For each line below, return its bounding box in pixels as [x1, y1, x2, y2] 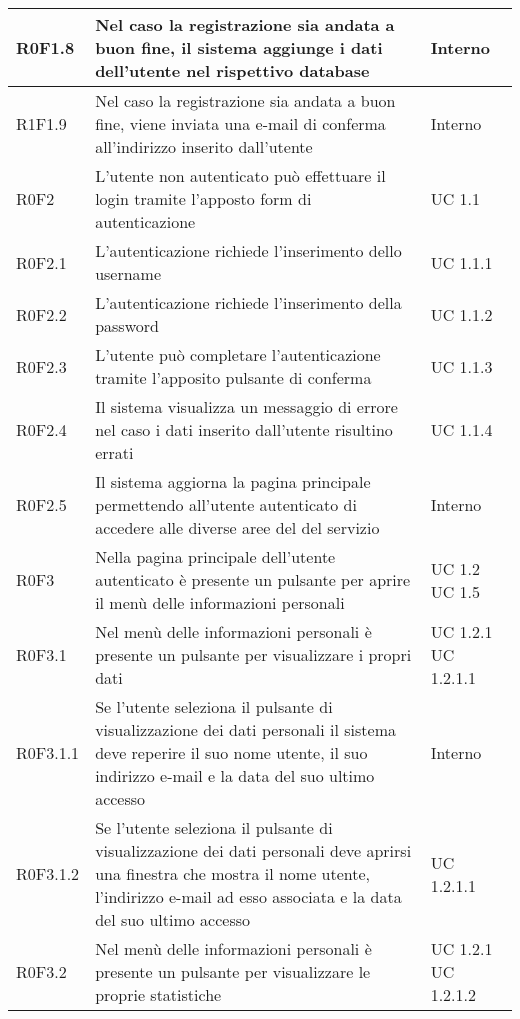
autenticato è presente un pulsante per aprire [95, 568, 411, 591]
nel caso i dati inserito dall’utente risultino [95, 418, 393, 441]
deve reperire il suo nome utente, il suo [95, 741, 368, 764]
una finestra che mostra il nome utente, [95, 862, 371, 885]
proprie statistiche [95, 983, 222, 1006]
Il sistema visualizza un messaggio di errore [95, 395, 398, 418]
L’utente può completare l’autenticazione [95, 343, 381, 366]
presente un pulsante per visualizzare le [95, 960, 371, 983]
